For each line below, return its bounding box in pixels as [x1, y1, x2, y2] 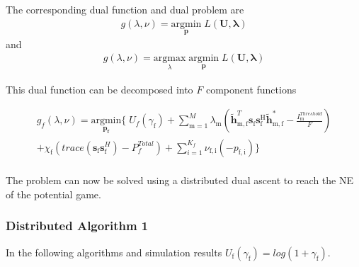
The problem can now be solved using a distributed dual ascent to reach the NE [6, 173, 353, 188]
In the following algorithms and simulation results [6, 244, 222, 259]
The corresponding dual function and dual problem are [6, 2, 244, 16]
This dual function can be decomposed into [6, 81, 193, 96]
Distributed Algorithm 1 [6, 217, 149, 234]
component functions [205, 81, 297, 96]
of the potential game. [6, 186, 101, 201]
